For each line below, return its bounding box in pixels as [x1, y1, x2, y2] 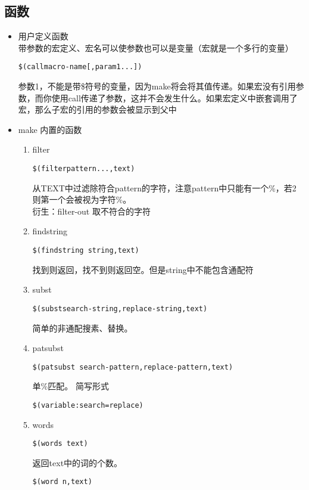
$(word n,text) [32, 477, 92, 486]
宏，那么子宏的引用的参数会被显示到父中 [18, 103, 177, 116]
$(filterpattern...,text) [32, 165, 135, 173]
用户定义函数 [18, 30, 68, 42]
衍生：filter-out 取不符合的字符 [32, 204, 151, 217]
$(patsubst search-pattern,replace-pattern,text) [32, 362, 233, 371]
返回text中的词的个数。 [32, 456, 123, 469]
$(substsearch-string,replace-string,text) [32, 304, 208, 313]
